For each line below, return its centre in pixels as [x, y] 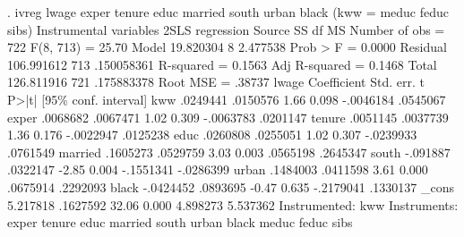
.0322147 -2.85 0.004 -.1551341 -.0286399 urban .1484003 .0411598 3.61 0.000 [218, 169]
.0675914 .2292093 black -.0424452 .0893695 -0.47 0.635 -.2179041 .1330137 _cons [231, 186]
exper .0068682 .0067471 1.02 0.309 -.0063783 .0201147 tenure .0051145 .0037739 [228, 117]
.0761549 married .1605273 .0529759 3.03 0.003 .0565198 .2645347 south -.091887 [229, 152]
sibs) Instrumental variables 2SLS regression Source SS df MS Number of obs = [226, 29]
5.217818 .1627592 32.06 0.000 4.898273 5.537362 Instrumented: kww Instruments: [233, 204]
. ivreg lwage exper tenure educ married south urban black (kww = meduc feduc [228, 12]
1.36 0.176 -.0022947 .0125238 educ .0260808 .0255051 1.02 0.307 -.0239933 [212, 135]
